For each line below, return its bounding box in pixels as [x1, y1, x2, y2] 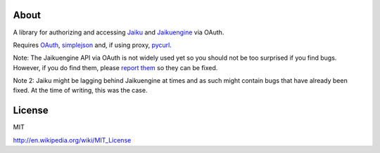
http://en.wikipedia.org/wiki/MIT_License [13, 135, 132, 144]
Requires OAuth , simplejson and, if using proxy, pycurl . [13, 41, 172, 49]
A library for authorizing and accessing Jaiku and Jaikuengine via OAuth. [13, 28, 224, 36]
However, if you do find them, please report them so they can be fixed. [13, 63, 218, 72]
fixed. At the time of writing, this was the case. [13, 86, 148, 95]
